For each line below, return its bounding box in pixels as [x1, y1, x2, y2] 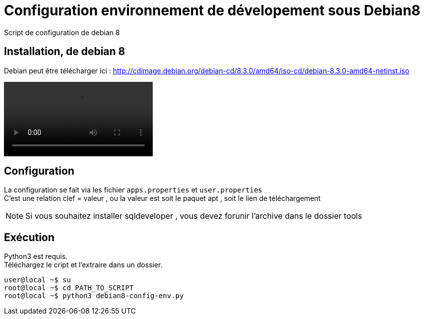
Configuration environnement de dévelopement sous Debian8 [4, 2, 421, 19]
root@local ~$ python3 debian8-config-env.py [4, 292, 184, 300]
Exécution [4, 231, 55, 244]
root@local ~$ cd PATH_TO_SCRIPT [4, 284, 134, 292]
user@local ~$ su [4, 276, 71, 284]
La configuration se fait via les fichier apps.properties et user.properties [4, 186, 262, 194]
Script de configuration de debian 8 [4, 28, 120, 37]
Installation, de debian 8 [4, 45, 125, 58]
